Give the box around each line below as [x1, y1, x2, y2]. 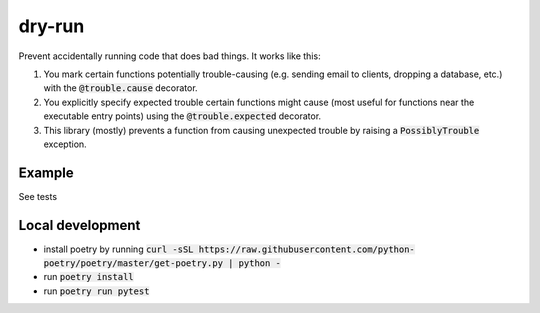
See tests [18, 190, 58, 202]
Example [18, 164, 74, 181]
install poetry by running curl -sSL [43, 243, 194, 255]
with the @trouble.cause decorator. [43, 82, 199, 94]
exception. [43, 138, 87, 150]
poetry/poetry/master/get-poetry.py [43, 258, 224, 269]
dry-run [18, 15, 85, 37]
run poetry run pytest [43, 285, 150, 297]
